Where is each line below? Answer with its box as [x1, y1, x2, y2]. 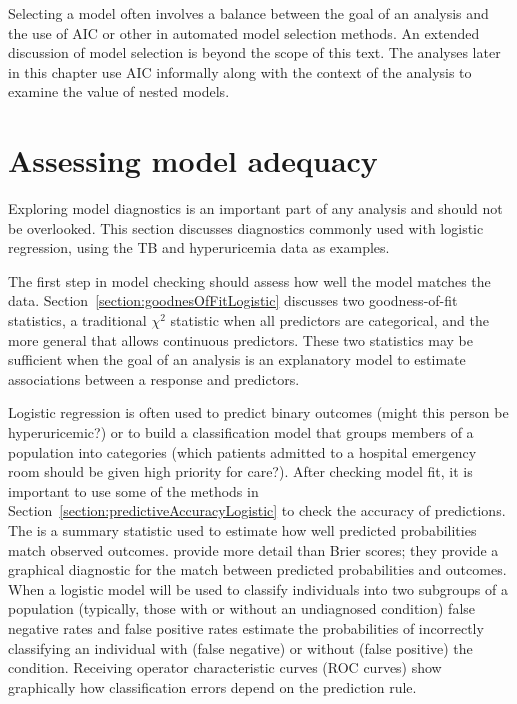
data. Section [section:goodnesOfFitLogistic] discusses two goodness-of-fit [8, 290, 458, 311]
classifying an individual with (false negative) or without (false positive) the [8, 637, 473, 658]
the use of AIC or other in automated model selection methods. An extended [8, 22, 480, 43]
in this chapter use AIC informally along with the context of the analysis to [8, 61, 472, 82]
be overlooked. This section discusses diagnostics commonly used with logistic [8, 217, 484, 238]
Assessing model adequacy [8, 140, 378, 181]
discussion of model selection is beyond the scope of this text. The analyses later [8, 42, 501, 63]
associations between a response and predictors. [8, 368, 300, 389]
